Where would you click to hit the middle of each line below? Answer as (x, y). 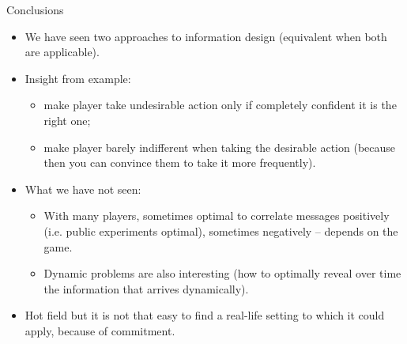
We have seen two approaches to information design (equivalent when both (206, 36)
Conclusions (35, 9)
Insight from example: (78, 78)
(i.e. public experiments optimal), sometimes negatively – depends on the (221, 231)
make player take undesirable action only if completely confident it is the (220, 105)
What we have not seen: (83, 189)
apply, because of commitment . (100, 330)
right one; (67, 120)
